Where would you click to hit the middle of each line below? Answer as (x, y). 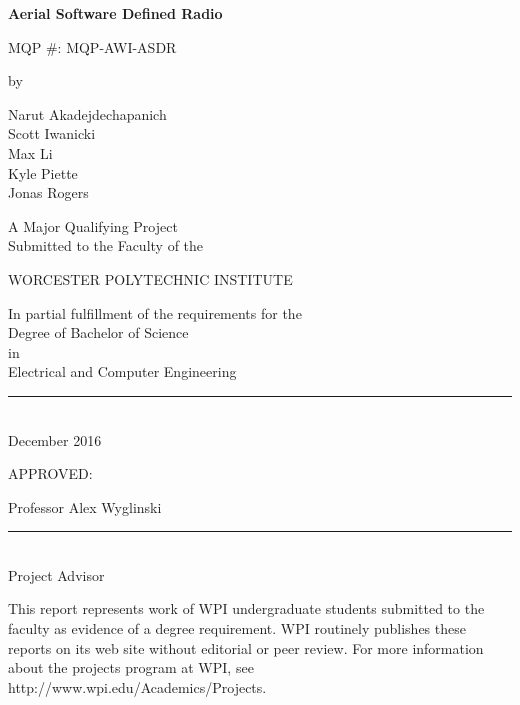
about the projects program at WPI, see (131, 667)
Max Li (30, 152)
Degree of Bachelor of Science (98, 332)
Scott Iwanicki (52, 133)
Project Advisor (56, 574)
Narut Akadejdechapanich (87, 113)
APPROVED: (50, 473)
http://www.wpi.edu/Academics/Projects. (137, 686)
